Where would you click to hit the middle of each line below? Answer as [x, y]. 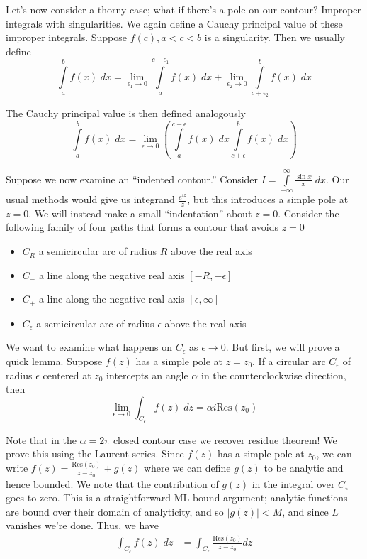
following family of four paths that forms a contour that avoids [142, 227]
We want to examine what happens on [89, 347]
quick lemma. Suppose [54, 360]
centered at [67, 375]
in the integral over [293, 483]
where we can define [187, 468]
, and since [305, 511]
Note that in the [41, 439]
